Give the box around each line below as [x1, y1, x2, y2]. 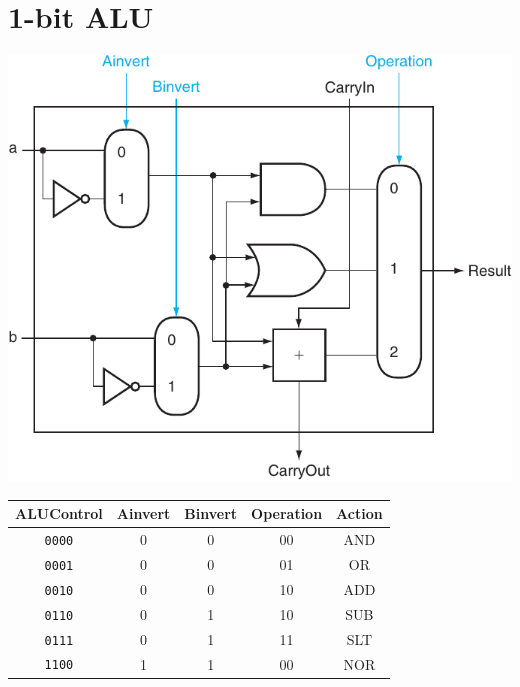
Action [336, 503, 383, 524]
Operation [251, 503, 323, 524]
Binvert [184, 503, 238, 524]
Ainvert [116, 503, 171, 524]
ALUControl [15, 503, 103, 524]
